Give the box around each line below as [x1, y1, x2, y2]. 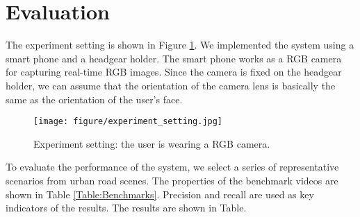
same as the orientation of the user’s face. [6, 92, 183, 106]
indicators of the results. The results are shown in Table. [6, 200, 247, 215]
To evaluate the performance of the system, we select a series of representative [6, 159, 339, 174]
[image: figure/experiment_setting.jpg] [33, 116, 223, 127]
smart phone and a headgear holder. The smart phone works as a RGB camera [6, 51, 342, 65]
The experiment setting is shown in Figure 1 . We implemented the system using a [6, 37, 354, 52]
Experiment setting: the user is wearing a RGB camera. [33, 136, 270, 150]
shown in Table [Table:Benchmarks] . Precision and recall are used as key [6, 186, 314, 201]
